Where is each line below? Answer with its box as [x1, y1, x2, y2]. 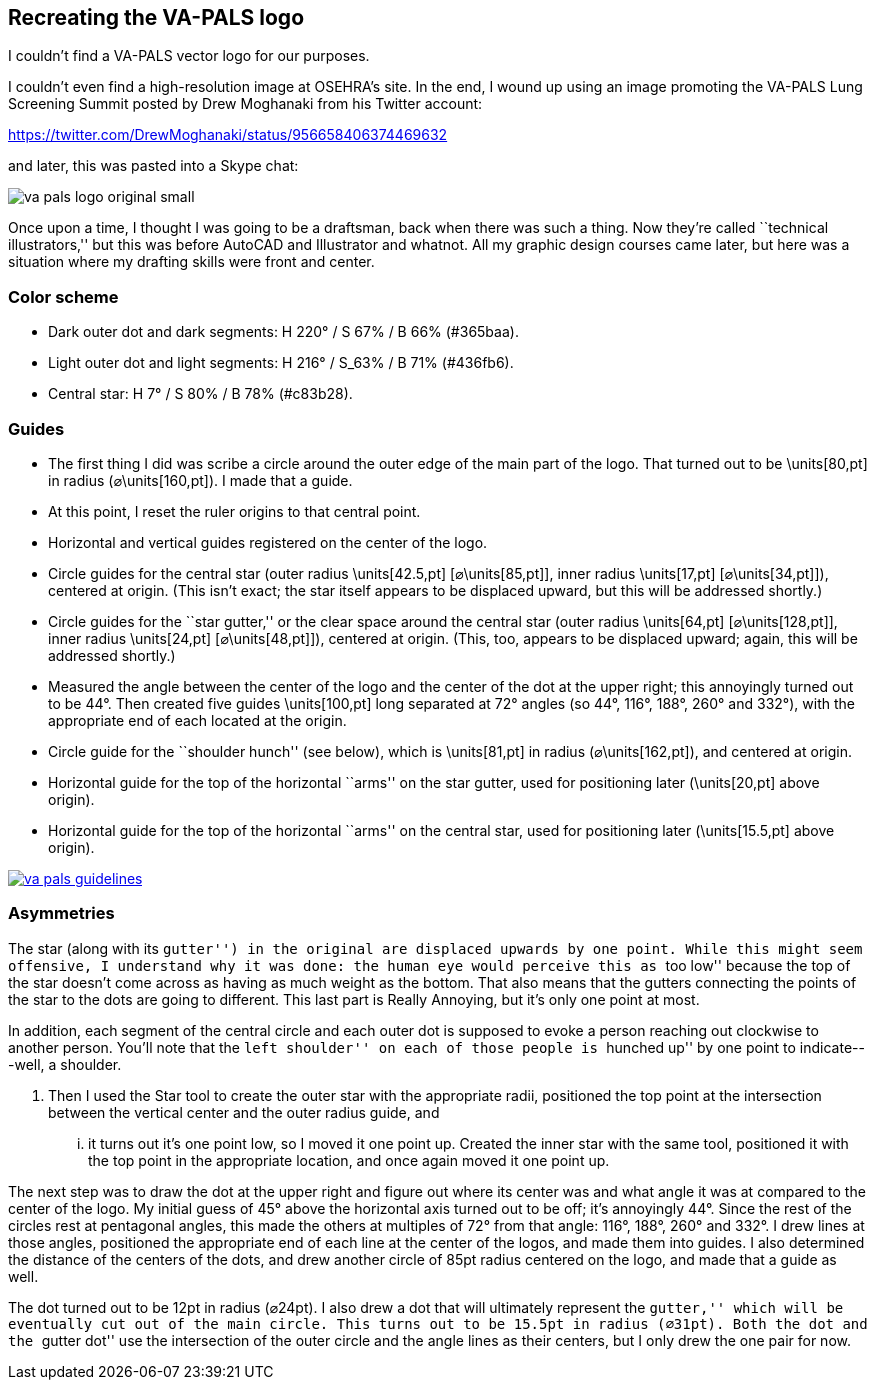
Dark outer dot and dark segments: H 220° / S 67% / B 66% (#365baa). [48, 323, 519, 341]
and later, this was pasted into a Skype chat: [8, 157, 299, 175]
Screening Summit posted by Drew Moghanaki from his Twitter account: [8, 95, 483, 113]
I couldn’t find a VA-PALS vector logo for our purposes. [8, 47, 370, 65]
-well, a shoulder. [8, 1055, 122, 1073]
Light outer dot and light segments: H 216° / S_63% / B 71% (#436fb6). [48, 354, 514, 372]
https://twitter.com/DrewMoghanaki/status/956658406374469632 [8, 126, 448, 144]
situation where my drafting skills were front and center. [8, 253, 375, 271]
